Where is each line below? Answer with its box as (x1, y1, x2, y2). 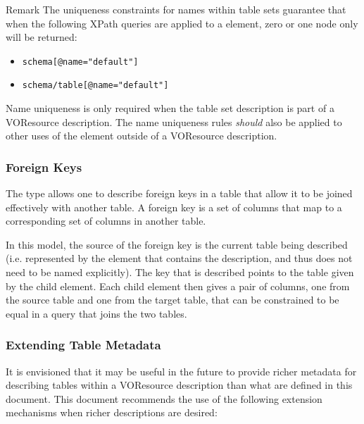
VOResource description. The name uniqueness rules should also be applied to (6, 114, 342, 129)
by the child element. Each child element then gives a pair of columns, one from (6, 278, 350, 293)
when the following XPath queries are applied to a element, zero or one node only (6, 15, 358, 30)
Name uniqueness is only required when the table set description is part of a (6, 101, 334, 116)
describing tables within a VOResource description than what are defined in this (6, 378, 353, 392)
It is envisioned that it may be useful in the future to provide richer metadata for (6, 363, 357, 378)
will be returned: (6, 30, 77, 44)
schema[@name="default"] (22, 56, 139, 67)
